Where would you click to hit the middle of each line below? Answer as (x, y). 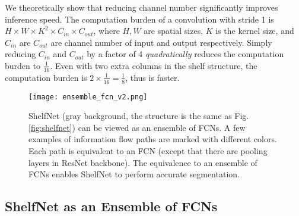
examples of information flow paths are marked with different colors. (153, 139)
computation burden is (46, 77)
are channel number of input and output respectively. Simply (161, 42)
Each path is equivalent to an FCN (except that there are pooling (148, 151)
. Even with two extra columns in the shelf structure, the (154, 65)
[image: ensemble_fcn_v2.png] (88, 97)
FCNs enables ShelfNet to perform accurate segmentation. (134, 174)
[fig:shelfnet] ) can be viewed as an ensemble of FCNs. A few (137, 127)
